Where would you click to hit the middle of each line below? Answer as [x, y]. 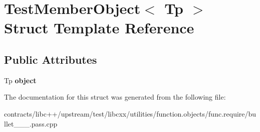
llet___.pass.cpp [31, 123]
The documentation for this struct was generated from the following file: [115, 97]
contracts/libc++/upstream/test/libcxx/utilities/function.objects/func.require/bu [130, 113]
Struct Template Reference [99, 28]
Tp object [20, 80]
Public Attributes [51, 59]
